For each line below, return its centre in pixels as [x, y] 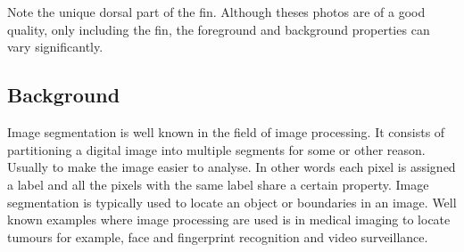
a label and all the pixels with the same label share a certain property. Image [218, 184]
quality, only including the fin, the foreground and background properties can [219, 29]
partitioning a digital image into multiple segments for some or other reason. [216, 149]
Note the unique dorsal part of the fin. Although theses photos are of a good [216, 12]
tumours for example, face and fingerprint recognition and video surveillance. [218, 236]
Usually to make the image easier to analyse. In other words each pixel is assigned [232, 167]
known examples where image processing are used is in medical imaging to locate [229, 219]
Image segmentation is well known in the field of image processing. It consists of [226, 132]
